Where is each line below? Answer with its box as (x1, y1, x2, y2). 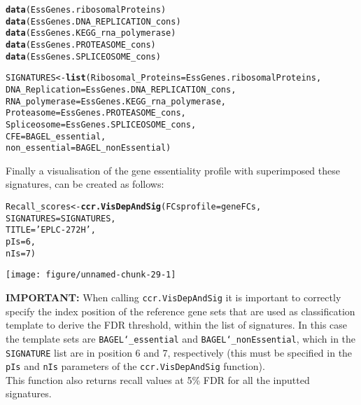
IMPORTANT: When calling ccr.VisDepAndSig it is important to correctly (6, 290, 341, 304)
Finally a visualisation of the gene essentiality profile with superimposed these (6, 163, 340, 177)
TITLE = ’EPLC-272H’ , (6, 225, 96, 235)
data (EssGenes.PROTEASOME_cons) (6, 39, 156, 50)
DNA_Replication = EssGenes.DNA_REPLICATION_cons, (6, 84, 236, 95)
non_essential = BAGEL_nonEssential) (6, 143, 171, 153)
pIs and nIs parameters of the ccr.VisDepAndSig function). (6, 359, 265, 373)
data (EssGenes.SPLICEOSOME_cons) (6, 51, 161, 62)
